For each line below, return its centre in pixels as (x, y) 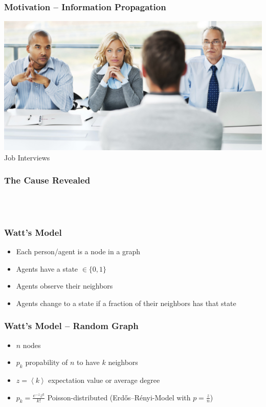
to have (88, 362)
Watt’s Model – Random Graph (71, 326)
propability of (47, 362)
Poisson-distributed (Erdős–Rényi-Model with (119, 397)
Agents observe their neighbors (64, 286)
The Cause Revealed (47, 180)
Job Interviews (27, 157)
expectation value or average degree (104, 380)
